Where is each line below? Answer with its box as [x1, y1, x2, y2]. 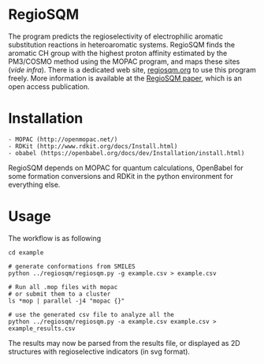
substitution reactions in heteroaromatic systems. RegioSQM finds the [8, 39, 235, 49]
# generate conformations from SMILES [8, 262, 136, 270]
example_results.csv [8, 325, 76, 332]
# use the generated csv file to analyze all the [8, 310, 175, 318]
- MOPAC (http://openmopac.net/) [8, 136, 118, 143]
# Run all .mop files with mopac [8, 283, 118, 291]
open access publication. [8, 81, 90, 91]
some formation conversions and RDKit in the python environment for [8, 171, 234, 180]
